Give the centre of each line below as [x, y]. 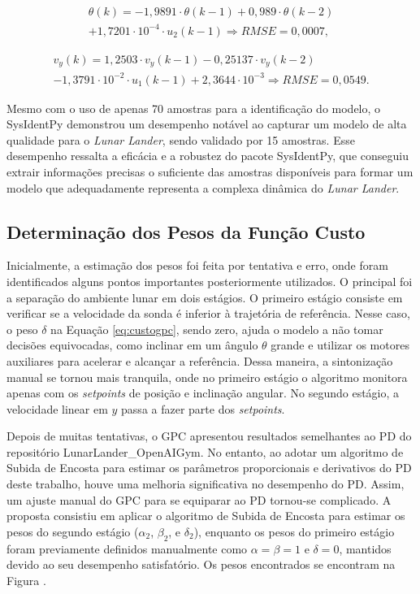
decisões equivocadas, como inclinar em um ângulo [132, 345]
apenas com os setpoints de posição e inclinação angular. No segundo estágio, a [203, 393]
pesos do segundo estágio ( [73, 531]
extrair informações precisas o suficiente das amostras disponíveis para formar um [210, 171]
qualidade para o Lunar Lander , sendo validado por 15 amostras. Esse [181, 139]
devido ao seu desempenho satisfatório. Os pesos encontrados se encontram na [201, 564]
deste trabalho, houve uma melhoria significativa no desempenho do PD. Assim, [206, 484]
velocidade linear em [57, 408]
